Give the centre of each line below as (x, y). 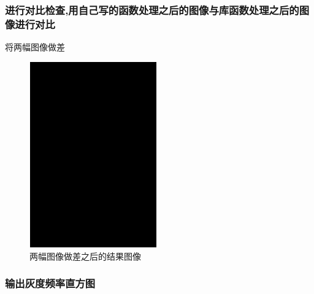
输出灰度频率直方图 (50, 283)
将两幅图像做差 (35, 47)
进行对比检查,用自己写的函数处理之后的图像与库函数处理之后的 (152, 10)
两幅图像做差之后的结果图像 (85, 256)
